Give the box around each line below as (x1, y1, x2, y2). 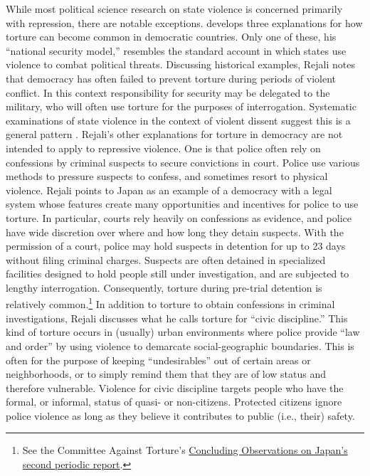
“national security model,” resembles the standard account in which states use (6, 43, 347, 58)
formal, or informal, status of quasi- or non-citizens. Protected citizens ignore (6, 394, 342, 409)
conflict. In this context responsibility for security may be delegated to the (6, 85, 330, 100)
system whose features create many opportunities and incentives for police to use (6, 196, 359, 211)
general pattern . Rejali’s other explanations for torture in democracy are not (6, 127, 343, 142)
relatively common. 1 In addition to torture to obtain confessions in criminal (6, 295, 335, 312)
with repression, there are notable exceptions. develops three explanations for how (6, 15, 363, 30)
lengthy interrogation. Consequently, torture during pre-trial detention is (6, 280, 322, 295)
